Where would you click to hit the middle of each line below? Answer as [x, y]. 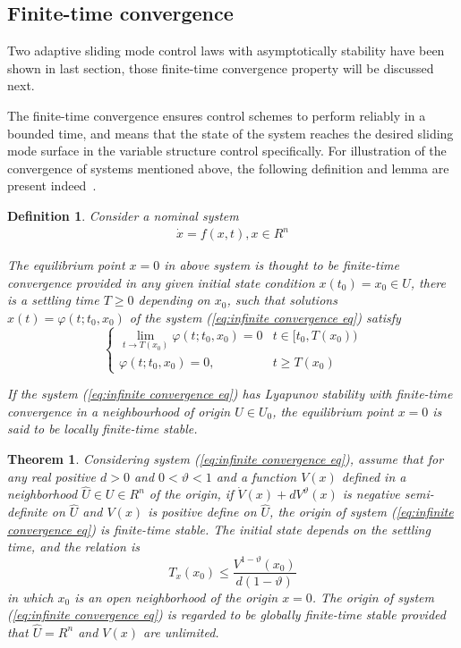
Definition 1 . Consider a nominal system [123, 215]
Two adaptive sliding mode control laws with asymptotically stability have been [226, 50]
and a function [256, 476]
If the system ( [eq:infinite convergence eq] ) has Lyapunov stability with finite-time [230, 394]
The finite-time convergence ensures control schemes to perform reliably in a [217, 115]
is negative [371, 494]
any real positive [51, 476]
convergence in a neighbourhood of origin [119, 411]
